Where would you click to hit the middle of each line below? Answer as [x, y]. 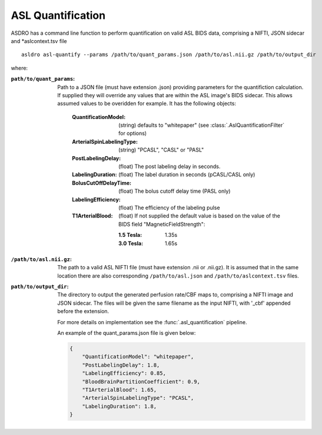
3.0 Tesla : [131, 243]
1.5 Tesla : [130, 235]
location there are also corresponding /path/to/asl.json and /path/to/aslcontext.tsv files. [178, 276]
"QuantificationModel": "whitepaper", [138, 357]
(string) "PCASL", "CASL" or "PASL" [161, 150]
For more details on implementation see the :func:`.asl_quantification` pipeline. [152, 322]
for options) [133, 133]
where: [19, 68]
